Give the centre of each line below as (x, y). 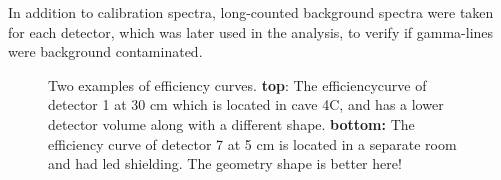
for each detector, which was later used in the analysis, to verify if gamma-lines (251, 31)
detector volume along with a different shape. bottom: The (231, 123)
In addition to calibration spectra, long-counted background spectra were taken (251, 12)
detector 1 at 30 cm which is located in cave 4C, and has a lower (246, 104)
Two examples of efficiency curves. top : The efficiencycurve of (237, 84)
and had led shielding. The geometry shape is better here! (225, 163)
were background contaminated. (105, 51)
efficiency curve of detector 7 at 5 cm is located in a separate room (252, 143)
